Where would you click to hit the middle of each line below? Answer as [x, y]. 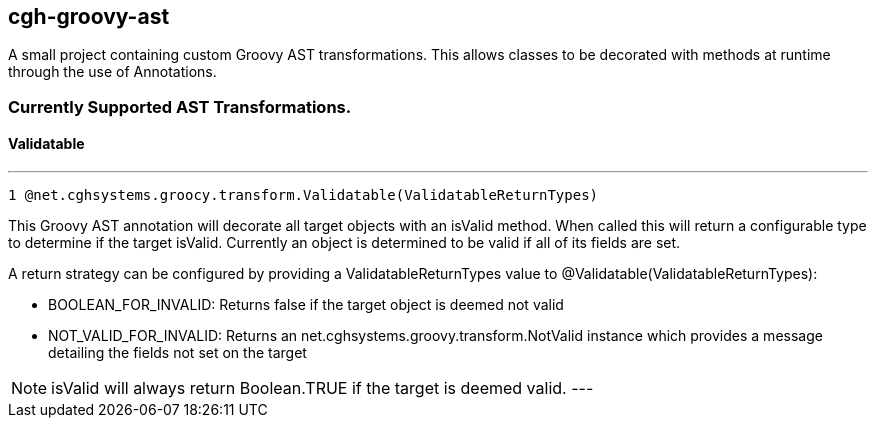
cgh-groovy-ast [89, 16]
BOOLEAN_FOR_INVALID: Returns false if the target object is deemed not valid [306, 305]
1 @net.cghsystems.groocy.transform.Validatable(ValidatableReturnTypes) [303, 195]
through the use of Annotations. [112, 72]
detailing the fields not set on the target [177, 353]
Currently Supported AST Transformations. [180, 106]
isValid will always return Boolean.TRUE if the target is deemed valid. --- [322, 388]
